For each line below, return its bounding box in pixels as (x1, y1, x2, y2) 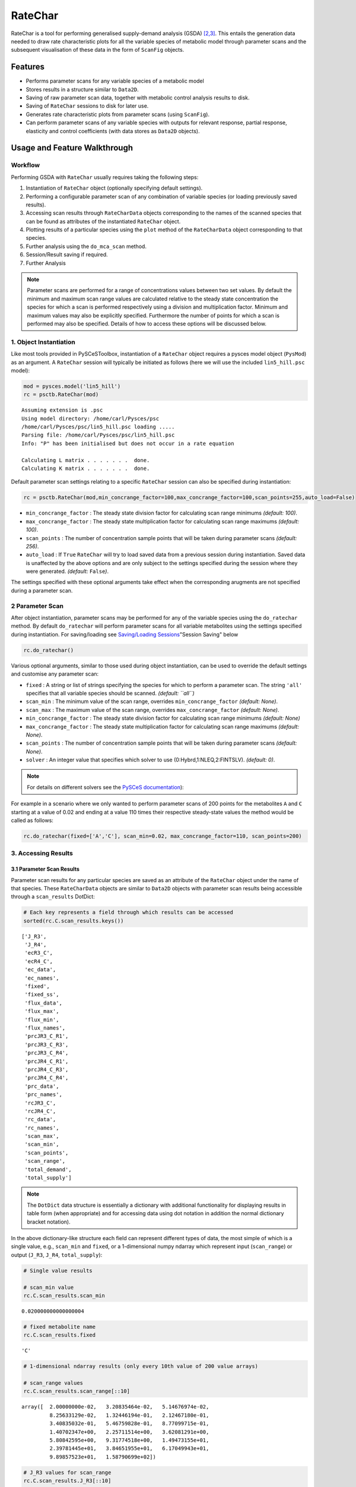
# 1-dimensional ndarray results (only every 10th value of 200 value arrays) (23, 1363, 258, 1370)
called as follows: (11, 817, 53, 824)
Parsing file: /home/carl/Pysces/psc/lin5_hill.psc (21, 432, 175, 438)
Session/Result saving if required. (26, 251, 108, 258)
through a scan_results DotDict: (11, 893, 95, 901)
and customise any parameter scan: (11, 670, 99, 677)
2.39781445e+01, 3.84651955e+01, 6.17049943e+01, (49, 1445, 209, 1452)
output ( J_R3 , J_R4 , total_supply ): (11, 1251, 103, 1258)
